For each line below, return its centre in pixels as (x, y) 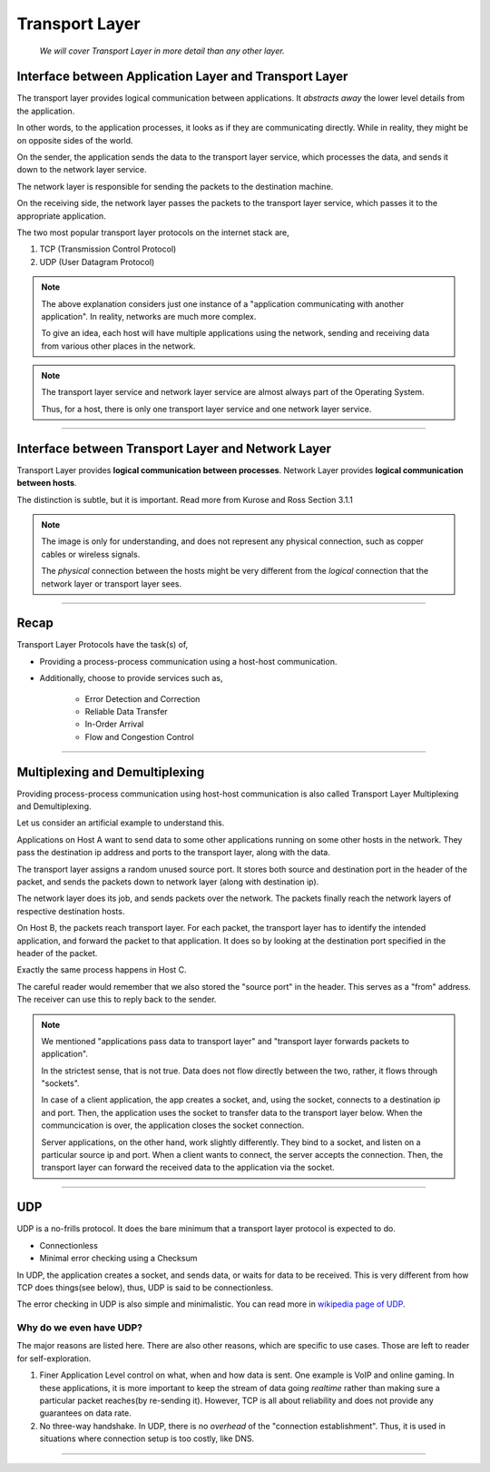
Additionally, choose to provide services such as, (131, 678)
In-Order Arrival (114, 724)
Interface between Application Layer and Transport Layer (182, 77)
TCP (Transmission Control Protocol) (108, 249)
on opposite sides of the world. (75, 140)
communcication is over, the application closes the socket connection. (172, 1125)
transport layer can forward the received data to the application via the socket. (188, 1168)
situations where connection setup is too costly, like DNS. (147, 1438)
